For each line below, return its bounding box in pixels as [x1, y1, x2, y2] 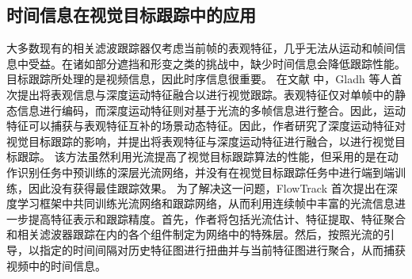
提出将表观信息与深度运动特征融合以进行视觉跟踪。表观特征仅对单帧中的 [17, 86, 395, 102]
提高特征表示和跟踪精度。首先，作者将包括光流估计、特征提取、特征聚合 [28, 210, 406, 227]
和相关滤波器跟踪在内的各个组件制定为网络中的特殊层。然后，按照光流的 [6, 226, 383, 243]
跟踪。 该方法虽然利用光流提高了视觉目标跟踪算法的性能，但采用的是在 [17, 148, 387, 165]
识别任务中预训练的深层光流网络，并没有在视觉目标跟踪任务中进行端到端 [17, 163, 395, 180]
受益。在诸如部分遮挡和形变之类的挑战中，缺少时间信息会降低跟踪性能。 [28, 55, 406, 71]
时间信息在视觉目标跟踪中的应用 [6, 2, 256, 27]
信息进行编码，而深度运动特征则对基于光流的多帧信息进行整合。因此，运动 [17, 101, 406, 118]
